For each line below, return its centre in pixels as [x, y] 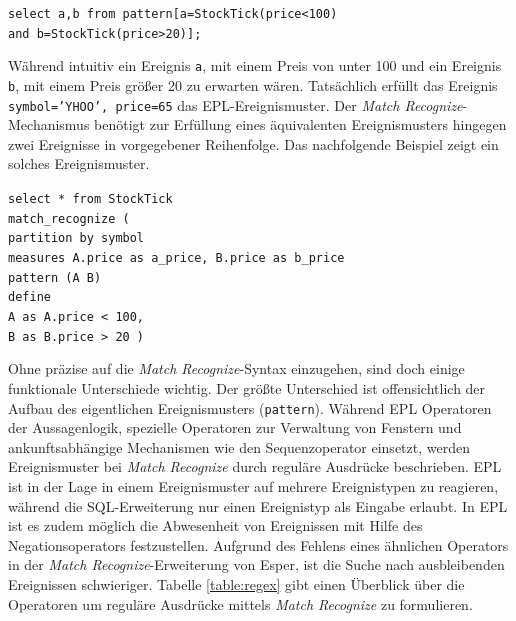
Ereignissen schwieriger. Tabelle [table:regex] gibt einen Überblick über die [236, 583]
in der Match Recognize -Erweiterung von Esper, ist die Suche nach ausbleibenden [256, 564]
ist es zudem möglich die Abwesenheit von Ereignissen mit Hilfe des [215, 525]
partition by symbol [76, 238]
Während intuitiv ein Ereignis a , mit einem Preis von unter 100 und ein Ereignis [255, 65]
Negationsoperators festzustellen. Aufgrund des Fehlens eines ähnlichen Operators [258, 544]
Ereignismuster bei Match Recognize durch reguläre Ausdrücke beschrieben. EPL [255, 466]
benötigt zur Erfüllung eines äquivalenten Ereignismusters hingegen [300, 124]
